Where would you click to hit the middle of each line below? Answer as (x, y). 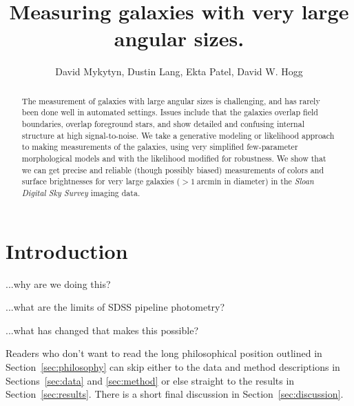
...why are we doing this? (58, 283)
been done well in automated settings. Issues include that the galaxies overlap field (170, 112)
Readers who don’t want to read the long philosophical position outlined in (164, 353)
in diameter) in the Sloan (269, 181)
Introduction (67, 250)
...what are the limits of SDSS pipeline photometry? (115, 307)
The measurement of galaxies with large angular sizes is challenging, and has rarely (171, 100)
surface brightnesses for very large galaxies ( (101, 181)
